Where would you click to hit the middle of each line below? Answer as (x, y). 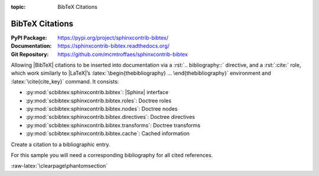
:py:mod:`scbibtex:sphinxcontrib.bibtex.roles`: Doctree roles (98, 101)
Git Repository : (30, 54)
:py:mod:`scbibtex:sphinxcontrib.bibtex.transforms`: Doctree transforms (113, 125)
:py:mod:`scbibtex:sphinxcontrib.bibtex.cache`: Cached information (108, 134)
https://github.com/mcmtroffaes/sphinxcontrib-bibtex (123, 54)
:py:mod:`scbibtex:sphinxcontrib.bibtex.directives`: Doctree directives (110, 117)
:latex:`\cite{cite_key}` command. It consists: (65, 81)
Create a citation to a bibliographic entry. (61, 144)
